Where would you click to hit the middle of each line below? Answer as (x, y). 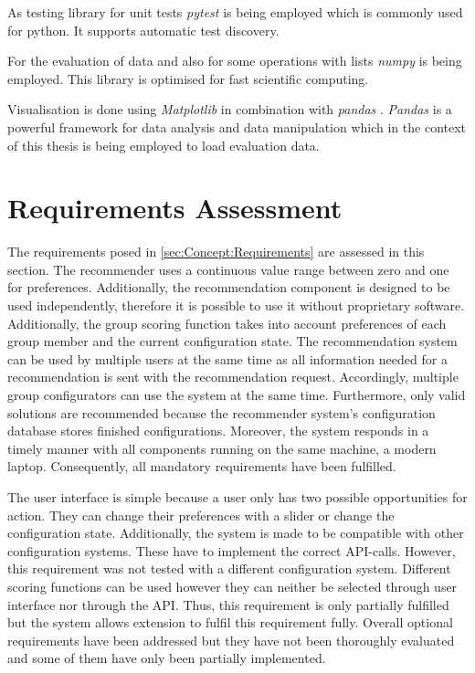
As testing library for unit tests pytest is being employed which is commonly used (235, 12)
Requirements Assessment (175, 208)
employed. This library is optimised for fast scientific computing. (188, 78)
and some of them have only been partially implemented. (167, 658)
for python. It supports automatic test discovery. (143, 30)
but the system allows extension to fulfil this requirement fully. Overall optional (230, 622)
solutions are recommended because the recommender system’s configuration (222, 412)
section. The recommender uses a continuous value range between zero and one (228, 269)
